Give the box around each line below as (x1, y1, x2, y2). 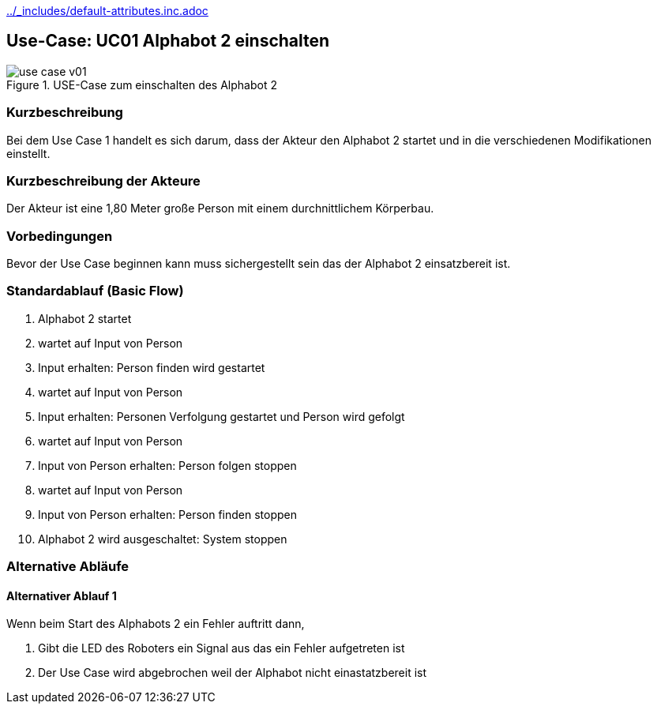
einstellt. (6, 146, 51, 160)
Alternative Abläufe (6, 558, 130, 575)
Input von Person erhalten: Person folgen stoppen (38, 458, 297, 472)
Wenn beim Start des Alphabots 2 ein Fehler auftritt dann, (6, 617, 305, 631)
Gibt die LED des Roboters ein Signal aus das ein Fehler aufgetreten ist (38, 641, 405, 656)
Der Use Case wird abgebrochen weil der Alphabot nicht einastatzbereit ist (38, 666, 427, 680)
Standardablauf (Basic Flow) (6, 283, 184, 299)
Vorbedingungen (6, 227, 113, 244)
